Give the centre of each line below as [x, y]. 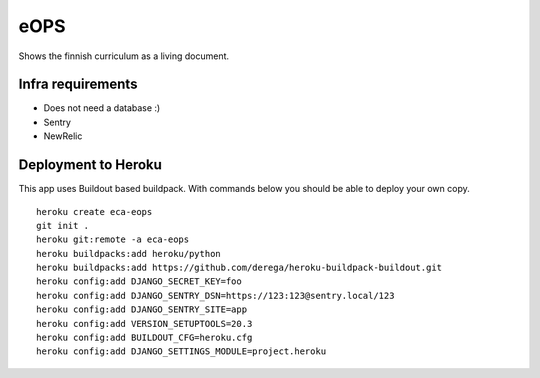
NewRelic [63, 136]
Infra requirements [78, 84]
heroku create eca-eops [94, 211]
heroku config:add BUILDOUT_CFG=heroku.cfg [144, 338]
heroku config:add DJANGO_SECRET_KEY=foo [139, 281]
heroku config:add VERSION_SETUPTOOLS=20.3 [144, 323]
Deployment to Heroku [90, 165]
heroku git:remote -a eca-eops [113, 239]
